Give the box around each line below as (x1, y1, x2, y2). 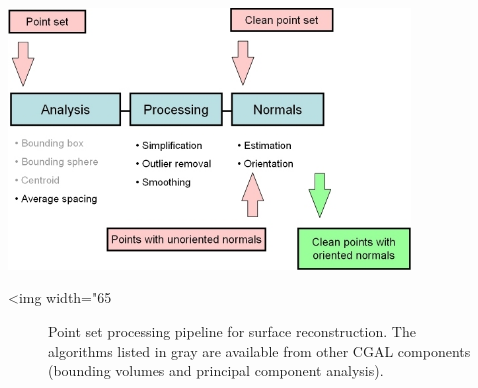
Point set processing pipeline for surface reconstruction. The (48, 320, 416, 341)
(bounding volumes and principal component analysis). (48, 360, 384, 381)
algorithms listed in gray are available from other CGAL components (48, 340, 471, 361)
